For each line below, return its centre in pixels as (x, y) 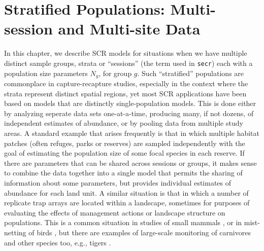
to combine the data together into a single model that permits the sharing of (123, 173)
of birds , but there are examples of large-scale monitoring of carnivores (140, 232)
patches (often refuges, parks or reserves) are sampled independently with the (125, 143)
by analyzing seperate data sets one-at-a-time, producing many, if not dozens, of (129, 113)
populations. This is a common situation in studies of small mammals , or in (123, 222)
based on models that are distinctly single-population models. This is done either (130, 103)
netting (15, 232)
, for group (115, 73)
